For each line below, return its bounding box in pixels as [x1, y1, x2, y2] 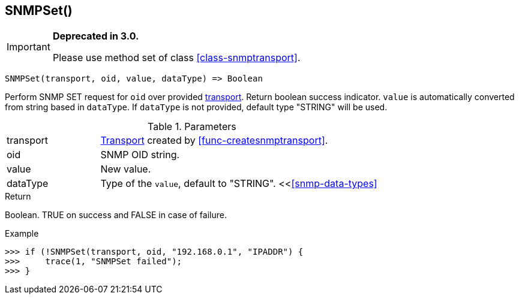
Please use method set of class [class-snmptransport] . [52, 52, 301, 64]
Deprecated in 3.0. [52, 30, 139, 43]
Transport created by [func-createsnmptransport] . [100, 134, 328, 147]
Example [5, 228, 39, 239]
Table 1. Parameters [148, 120, 236, 133]
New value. [100, 163, 151, 176]
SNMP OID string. [100, 149, 180, 161]
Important [7, 41, 50, 53]
